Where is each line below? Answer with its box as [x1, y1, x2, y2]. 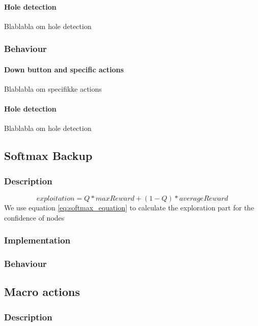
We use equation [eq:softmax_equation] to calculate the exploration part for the [4, 202, 254, 213]
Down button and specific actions [4, 64, 124, 74]
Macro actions [4, 284, 80, 300]
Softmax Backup [4, 148, 93, 164]
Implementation [4, 234, 71, 247]
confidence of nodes [4, 212, 65, 223]
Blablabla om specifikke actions [4, 84, 102, 94]
